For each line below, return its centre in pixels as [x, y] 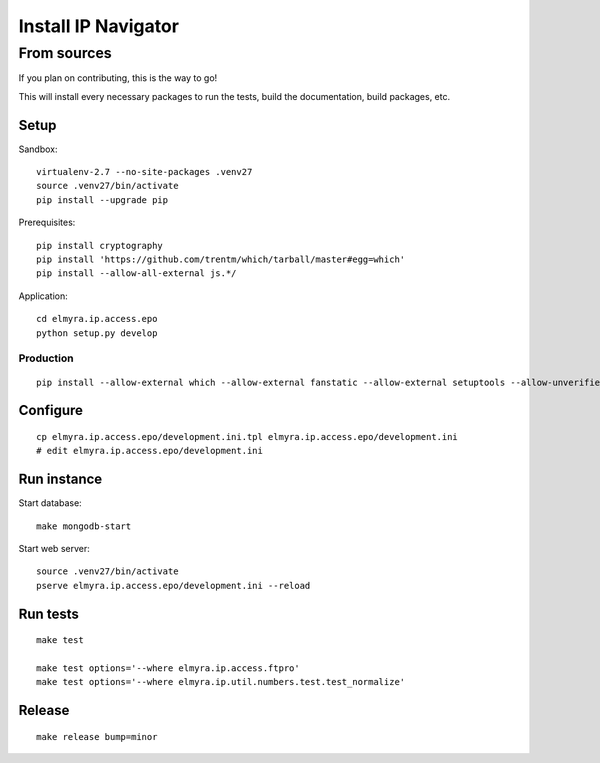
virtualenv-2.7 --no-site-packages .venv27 [144, 172]
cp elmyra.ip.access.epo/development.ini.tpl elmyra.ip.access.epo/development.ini [247, 436]
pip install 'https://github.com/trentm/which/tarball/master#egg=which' [221, 259]
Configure [51, 410]
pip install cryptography [100, 245]
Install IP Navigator [99, 26]
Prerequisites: [47, 222]
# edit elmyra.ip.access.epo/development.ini [150, 451]
